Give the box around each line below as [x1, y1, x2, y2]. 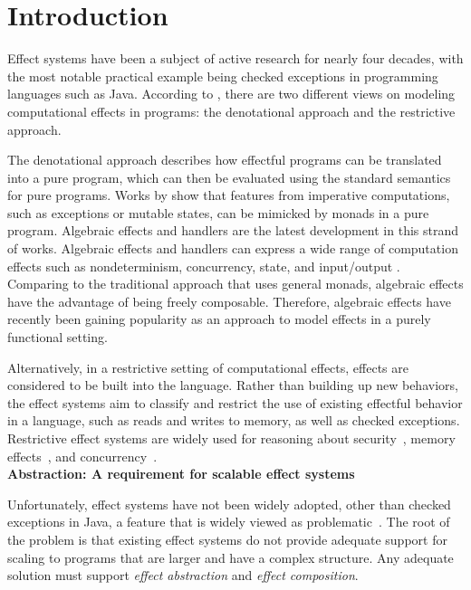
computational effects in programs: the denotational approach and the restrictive [7, 101, 456, 120]
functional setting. [7, 328, 108, 347]
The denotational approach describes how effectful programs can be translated [7, 150, 442, 169]
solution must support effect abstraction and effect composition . [7, 566, 359, 585]
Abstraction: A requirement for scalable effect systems [7, 464, 355, 483]
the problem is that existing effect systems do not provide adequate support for [7, 529, 447, 548]
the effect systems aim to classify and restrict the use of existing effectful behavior [7, 393, 463, 412]
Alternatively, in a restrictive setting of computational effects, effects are [7, 357, 409, 376]
